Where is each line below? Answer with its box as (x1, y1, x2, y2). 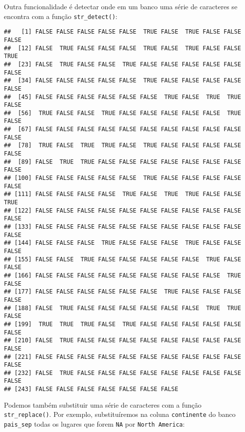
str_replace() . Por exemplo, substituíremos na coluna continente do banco (4, 409, 236, 419)
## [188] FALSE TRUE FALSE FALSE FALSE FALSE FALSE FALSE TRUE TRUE (4, 304, 241, 312)
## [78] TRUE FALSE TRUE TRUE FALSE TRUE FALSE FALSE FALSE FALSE (4, 142, 241, 149)
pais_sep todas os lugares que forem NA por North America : (4, 419, 185, 429)
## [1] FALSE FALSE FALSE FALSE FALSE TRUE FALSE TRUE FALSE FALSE (4, 28, 241, 36)
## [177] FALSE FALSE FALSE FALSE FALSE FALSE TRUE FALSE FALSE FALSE (4, 288, 241, 295)
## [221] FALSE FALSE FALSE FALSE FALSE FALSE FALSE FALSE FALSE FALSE (4, 353, 241, 360)
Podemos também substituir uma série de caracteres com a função (4, 399, 202, 410)
